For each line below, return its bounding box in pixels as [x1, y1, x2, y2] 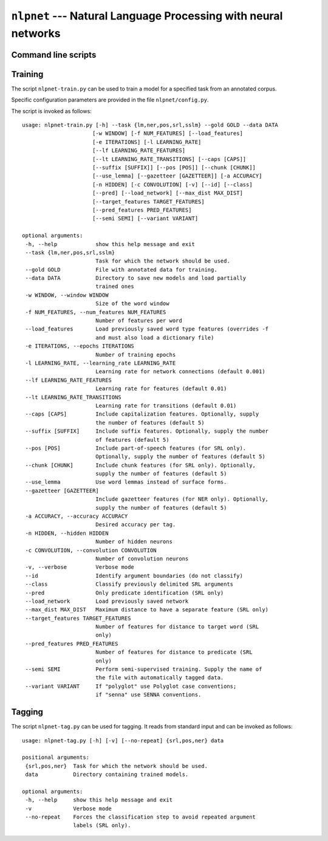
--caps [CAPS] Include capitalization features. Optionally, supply [25, 411, 259, 417]
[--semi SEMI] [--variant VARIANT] [92, 215, 199, 222]
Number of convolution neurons [95, 555, 189, 562]
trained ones [95, 283, 135, 290]
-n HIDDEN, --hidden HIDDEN [25, 529, 109, 537]
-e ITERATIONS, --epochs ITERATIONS [25, 343, 135, 349]
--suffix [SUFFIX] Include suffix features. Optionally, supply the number [25, 428, 269, 434]
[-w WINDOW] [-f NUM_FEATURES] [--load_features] [92, 130, 243, 137]
